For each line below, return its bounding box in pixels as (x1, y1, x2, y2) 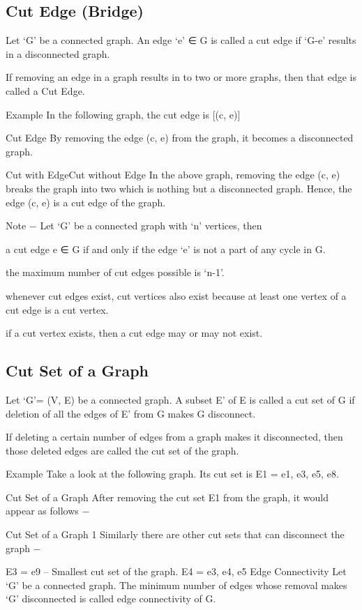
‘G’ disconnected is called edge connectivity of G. (6, 591, 216, 606)
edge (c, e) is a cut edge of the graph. (6, 195, 166, 209)
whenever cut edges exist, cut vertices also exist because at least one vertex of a (6, 288, 347, 303)
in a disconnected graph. (6, 46, 110, 61)
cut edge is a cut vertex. (6, 302, 109, 317)
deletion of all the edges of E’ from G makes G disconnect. (6, 406, 256, 420)
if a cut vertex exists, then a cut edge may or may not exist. (6, 326, 263, 340)
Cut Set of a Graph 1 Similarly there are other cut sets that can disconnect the (6, 527, 345, 542)
